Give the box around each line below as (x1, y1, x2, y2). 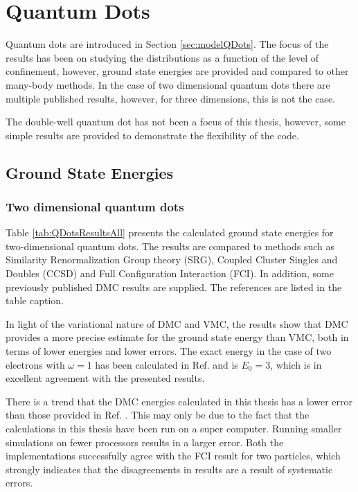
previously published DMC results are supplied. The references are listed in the (6, 279, 342, 294)
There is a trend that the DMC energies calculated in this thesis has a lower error (6, 394, 352, 408)
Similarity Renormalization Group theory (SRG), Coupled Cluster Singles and (6, 252, 338, 267)
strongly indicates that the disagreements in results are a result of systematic (6, 462, 333, 476)
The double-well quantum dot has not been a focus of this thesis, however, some (6, 114, 346, 129)
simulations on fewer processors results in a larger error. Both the (6, 434, 284, 449)
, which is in (270, 357, 322, 371)
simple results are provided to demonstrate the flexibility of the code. (6, 128, 299, 142)
